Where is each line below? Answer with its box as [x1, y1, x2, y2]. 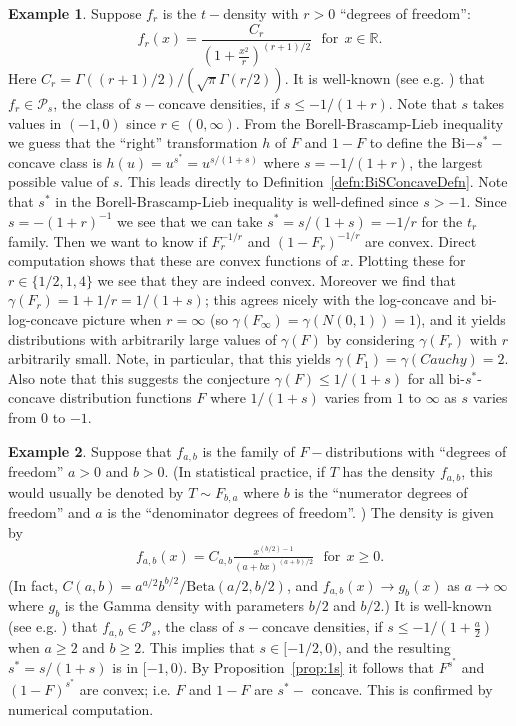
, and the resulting [337, 636, 451, 657]
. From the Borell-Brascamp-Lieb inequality [235, 112, 504, 133]
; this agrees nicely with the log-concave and [204, 289, 476, 310]
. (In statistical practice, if [164, 461, 325, 482]
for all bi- [407, 367, 465, 388]
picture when [82, 309, 162, 330]
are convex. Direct [365, 230, 477, 251]
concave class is [8, 151, 102, 172]
